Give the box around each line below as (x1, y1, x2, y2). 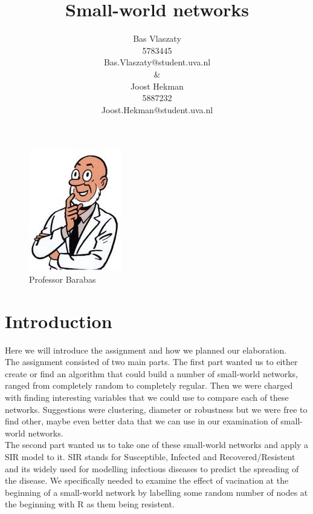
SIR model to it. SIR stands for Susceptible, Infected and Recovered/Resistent (5, 450, 295, 463)
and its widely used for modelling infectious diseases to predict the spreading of (5, 462, 299, 475)
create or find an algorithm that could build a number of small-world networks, (5, 367, 298, 380)
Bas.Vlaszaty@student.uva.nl (103, 56, 211, 68)
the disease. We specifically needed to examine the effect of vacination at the (5, 474, 289, 487)
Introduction (5, 308, 112, 333)
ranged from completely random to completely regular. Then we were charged (5, 379, 293, 392)
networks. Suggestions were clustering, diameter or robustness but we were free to (5, 403, 308, 415)
